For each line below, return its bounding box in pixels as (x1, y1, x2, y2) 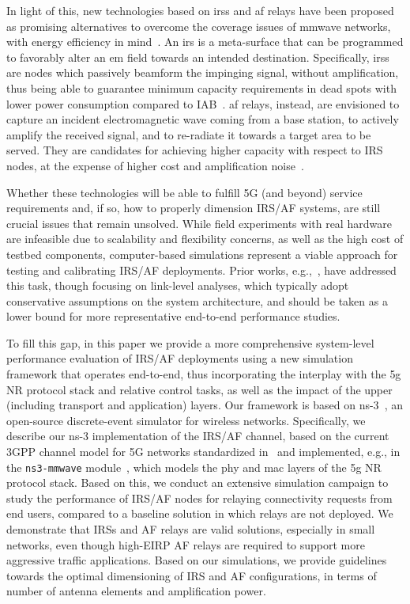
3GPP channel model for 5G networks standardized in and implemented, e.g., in (6, 443, 401, 460)
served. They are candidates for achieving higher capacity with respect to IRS (6, 142, 383, 158)
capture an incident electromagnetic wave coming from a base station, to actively (6, 111, 399, 127)
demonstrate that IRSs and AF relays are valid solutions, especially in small (6, 521, 375, 538)
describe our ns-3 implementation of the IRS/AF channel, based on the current (6, 427, 389, 444)
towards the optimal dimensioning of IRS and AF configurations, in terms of (6, 567, 377, 583)
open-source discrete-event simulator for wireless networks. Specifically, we (6, 412, 366, 428)
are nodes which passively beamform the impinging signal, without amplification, (6, 64, 399, 81)
